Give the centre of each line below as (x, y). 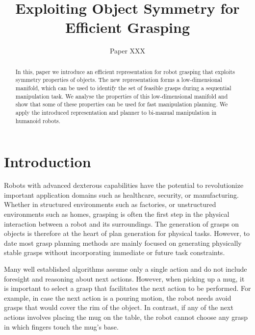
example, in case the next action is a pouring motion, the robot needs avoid (118, 297)
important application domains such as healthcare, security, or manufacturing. (121, 194)
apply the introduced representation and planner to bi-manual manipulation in (116, 112)
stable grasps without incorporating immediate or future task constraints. (115, 252)
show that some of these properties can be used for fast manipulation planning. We (122, 104)
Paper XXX (127, 51)
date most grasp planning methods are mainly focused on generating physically (123, 243)
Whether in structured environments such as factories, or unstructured (110, 204)
